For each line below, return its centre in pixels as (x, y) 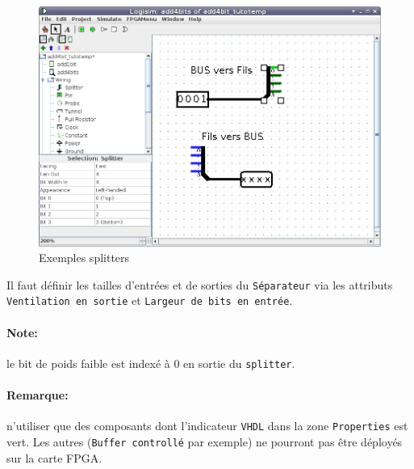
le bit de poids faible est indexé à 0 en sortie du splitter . (151, 363)
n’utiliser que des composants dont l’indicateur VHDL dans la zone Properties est (207, 426)
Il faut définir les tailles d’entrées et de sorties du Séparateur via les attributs (200, 284)
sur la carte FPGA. (54, 457)
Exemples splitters (84, 258)
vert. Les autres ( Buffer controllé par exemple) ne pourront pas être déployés (205, 442)
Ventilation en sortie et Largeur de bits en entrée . (150, 300)
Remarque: (38, 395)
